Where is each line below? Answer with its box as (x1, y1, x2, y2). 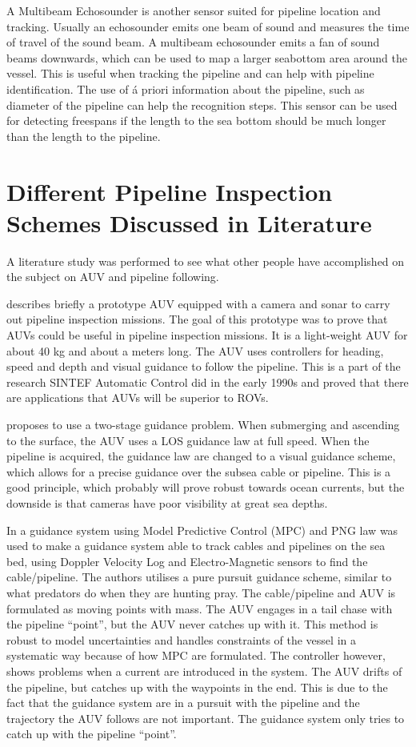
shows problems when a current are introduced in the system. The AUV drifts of (6, 662, 402, 679)
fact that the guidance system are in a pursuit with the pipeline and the (6, 694, 360, 711)
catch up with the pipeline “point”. (6, 725, 177, 742)
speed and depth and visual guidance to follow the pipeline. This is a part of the (6, 358, 401, 375)
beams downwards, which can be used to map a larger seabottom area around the (6, 49, 407, 66)
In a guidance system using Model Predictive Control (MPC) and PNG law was (6, 521, 398, 538)
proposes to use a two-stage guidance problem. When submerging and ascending (6, 416, 400, 432)
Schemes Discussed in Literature (6, 206, 372, 239)
